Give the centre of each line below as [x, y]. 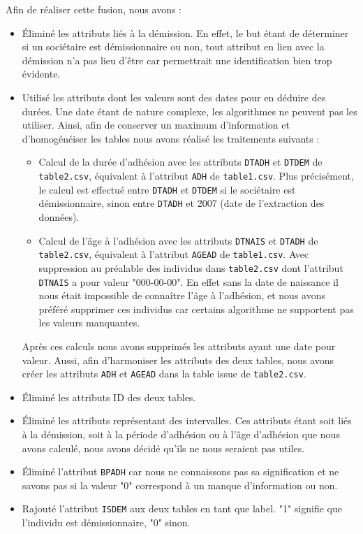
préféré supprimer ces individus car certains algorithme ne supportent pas [196, 309]
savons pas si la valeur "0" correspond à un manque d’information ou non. [180, 485]
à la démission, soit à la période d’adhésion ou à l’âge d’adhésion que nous [181, 434]
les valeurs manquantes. [89, 323]
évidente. [41, 74]
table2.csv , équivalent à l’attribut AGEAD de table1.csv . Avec [174, 254]
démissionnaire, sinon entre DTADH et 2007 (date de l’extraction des [181, 203]
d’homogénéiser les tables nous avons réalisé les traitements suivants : [171, 138]
